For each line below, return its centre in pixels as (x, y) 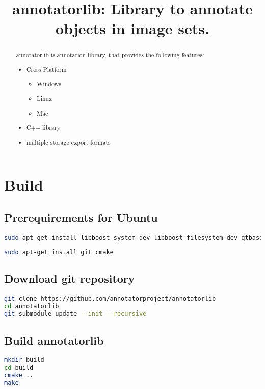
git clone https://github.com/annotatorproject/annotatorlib (110, 299)
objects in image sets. (132, 28)
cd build (19, 368)
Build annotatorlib (54, 340)
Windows (49, 84)
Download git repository (70, 278)
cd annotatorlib (32, 306)
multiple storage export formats (69, 142)
